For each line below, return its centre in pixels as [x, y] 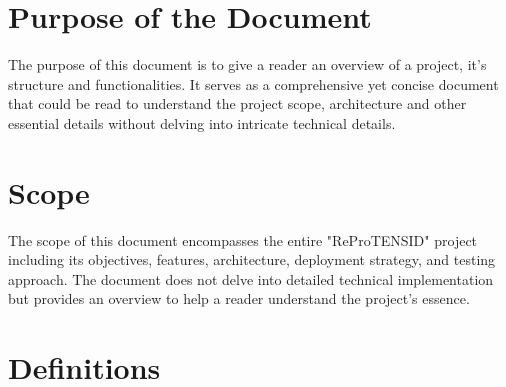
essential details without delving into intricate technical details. [202, 122]
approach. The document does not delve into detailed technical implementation [251, 278]
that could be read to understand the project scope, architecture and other [237, 103]
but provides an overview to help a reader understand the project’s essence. [239, 298]
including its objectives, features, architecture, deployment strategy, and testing [252, 259]
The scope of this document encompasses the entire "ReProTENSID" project [243, 239]
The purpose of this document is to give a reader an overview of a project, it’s [247, 64]
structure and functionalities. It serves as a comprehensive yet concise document [253, 83]
